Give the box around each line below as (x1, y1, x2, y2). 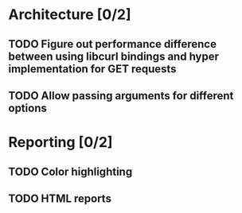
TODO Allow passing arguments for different (8, 89, 234, 103)
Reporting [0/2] (8, 134, 113, 152)
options (8, 101, 48, 114)
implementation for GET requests (8, 62, 177, 76)
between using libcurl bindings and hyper (8, 49, 220, 63)
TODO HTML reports (8, 192, 111, 205)
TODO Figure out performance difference (8, 37, 217, 51)
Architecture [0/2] (8, 6, 131, 24)
